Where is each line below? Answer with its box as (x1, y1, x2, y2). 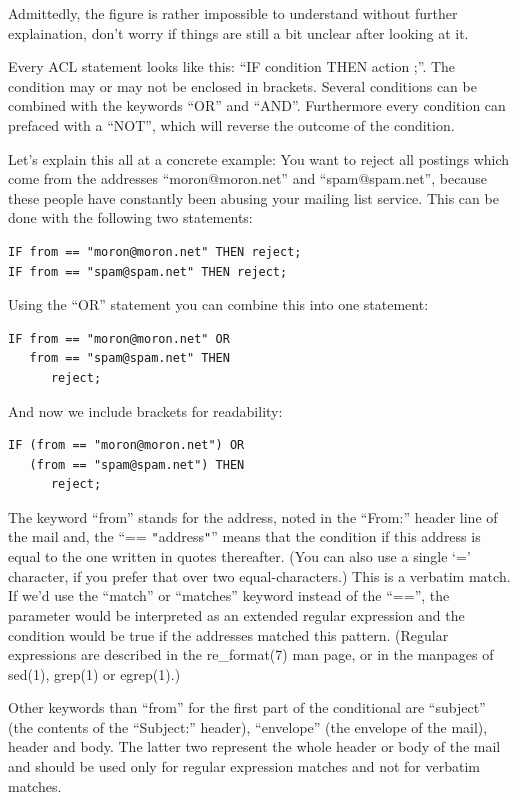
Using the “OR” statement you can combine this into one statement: (8, 294, 429, 315)
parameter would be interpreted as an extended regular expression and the (8, 604, 465, 625)
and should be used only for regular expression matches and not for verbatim (8, 756, 480, 777)
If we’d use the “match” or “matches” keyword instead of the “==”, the (8, 585, 450, 606)
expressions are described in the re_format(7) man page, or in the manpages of (8, 644, 494, 665)
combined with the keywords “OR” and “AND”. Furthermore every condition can (8, 95, 506, 116)
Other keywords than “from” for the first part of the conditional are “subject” (8, 697, 486, 718)
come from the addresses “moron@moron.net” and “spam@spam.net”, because (8, 168, 487, 189)
